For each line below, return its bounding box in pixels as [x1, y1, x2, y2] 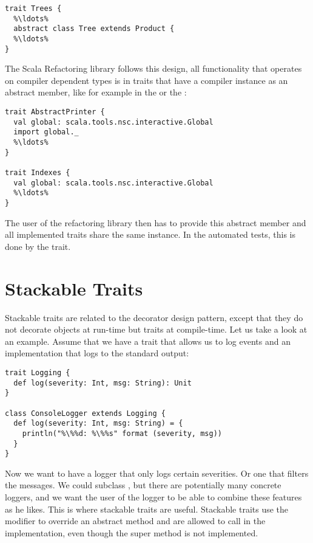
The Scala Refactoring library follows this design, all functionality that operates [5, 62, 302, 75]
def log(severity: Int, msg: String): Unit [13, 378, 192, 387]
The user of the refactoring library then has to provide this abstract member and [5, 216, 306, 229]
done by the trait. [5, 240, 71, 252]
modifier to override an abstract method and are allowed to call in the [5, 514, 266, 527]
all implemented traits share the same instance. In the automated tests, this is [5, 228, 295, 241]
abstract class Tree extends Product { [13, 24, 175, 33]
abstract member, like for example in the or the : [5, 86, 187, 99]
